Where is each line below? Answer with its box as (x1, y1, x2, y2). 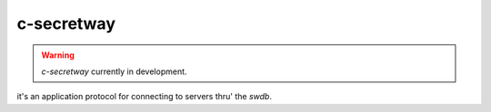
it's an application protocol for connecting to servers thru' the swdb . (16, 91, 273, 102)
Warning (41, 50, 75, 61)
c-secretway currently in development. (41, 66, 187, 77)
